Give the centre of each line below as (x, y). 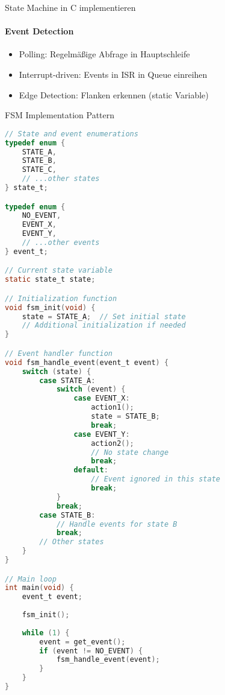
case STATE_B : (67, 515)
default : (91, 470)
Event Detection (39, 31)
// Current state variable (59, 271)
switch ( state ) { (57, 371)
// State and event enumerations (72, 134)
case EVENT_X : (102, 398)
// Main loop (31, 579)
